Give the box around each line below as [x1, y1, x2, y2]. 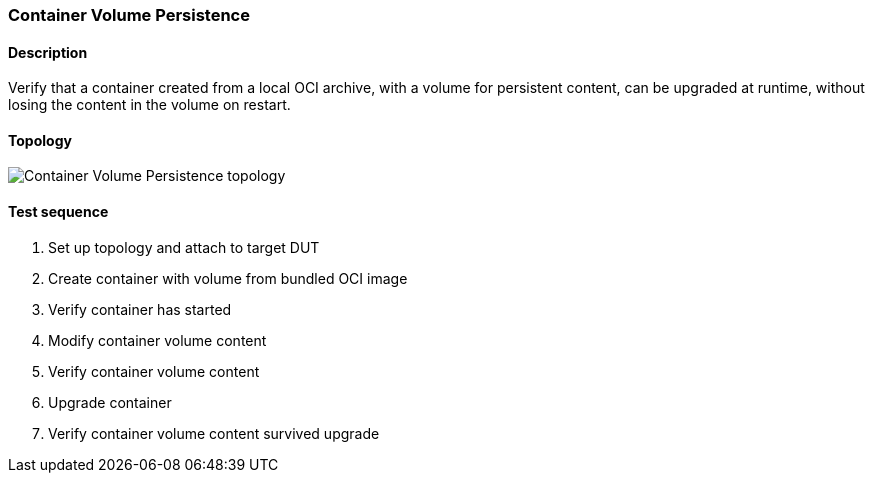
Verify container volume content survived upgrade [48, 424, 380, 442]
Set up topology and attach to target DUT [48, 238, 320, 256]
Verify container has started [48, 300, 232, 318]
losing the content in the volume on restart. [8, 96, 291, 114]
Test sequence [8, 203, 109, 221]
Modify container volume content [48, 331, 267, 349]
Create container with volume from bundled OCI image [48, 269, 408, 287]
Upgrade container [48, 393, 172, 411]
